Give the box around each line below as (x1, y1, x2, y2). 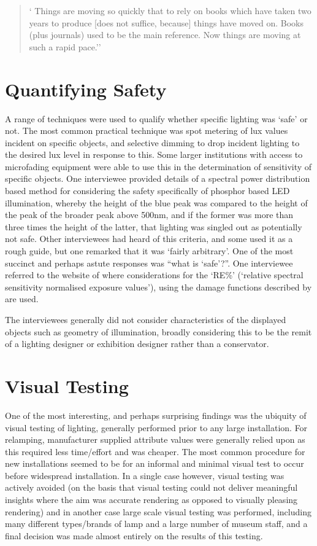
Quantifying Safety (5, 76, 167, 101)
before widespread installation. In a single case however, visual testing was (5, 469, 285, 482)
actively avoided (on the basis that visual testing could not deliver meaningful (5, 481, 298, 494)
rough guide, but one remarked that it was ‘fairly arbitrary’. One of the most (5, 244, 294, 257)
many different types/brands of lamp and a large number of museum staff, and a (5, 517, 308, 530)
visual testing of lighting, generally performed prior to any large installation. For (5, 421, 308, 434)
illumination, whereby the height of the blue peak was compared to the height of (5, 196, 308, 209)
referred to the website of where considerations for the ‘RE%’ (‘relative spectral (5, 268, 304, 281)
